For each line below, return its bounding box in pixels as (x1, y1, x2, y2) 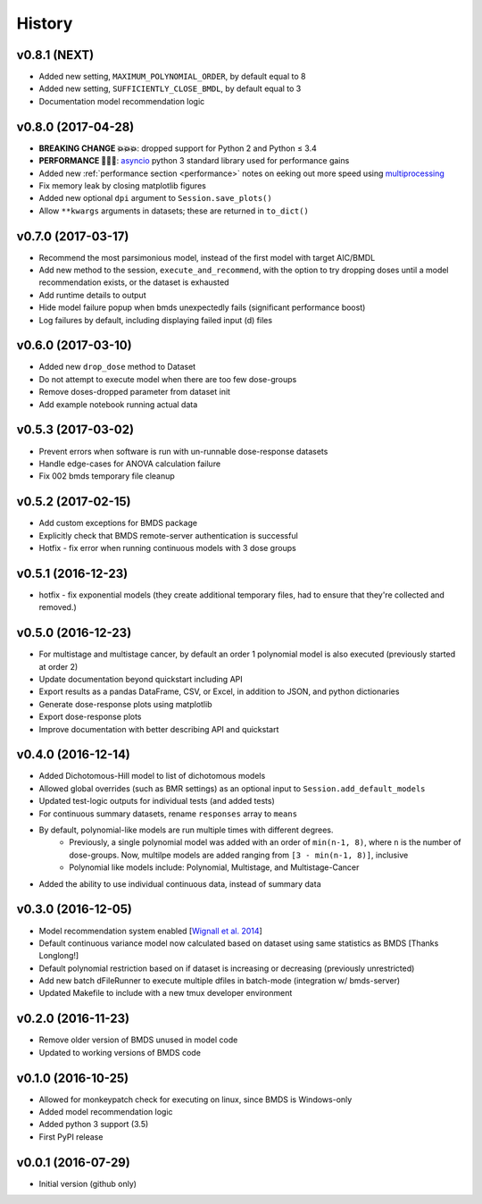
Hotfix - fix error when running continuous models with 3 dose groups (38, 543, 296, 554)
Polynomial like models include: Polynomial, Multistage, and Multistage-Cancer (69, 862, 360, 873)
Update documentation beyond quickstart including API (38, 674, 243, 684)
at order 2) (38, 661, 79, 672)
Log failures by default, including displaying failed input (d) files (38, 314, 272, 325)
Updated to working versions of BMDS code (38, 1047, 201, 1058)
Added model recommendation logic (38, 1107, 173, 1117)
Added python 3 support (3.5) (38, 1119, 149, 1130)
